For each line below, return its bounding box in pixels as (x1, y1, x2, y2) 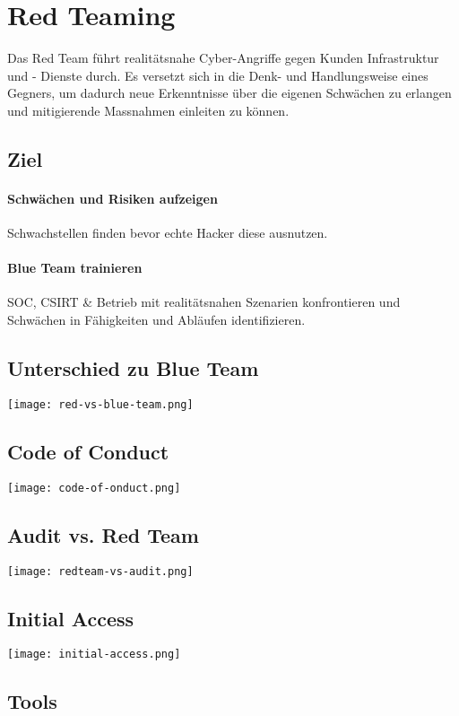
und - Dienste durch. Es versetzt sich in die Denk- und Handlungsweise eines (7, 65, 429, 84)
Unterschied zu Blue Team (7, 354, 259, 382)
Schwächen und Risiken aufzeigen (7, 188, 218, 207)
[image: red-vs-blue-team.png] (7, 397, 194, 411)
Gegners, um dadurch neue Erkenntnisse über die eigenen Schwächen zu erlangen (7, 83, 452, 102)
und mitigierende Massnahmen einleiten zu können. (7, 100, 290, 119)
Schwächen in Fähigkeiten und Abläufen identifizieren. (7, 310, 306, 329)
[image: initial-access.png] (7, 648, 181, 661)
